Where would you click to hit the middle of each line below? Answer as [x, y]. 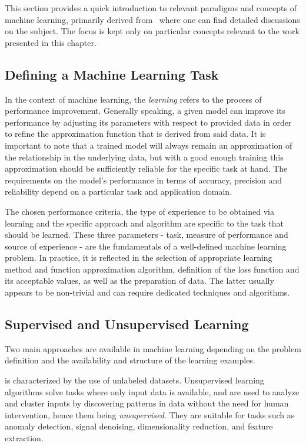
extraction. [24, 438]
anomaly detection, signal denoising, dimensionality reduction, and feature [139, 426]
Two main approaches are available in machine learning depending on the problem [153, 348]
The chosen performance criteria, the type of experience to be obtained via [139, 211]
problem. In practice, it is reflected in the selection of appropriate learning [139, 258]
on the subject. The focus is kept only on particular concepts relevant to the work [152, 31]
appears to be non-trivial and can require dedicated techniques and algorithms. [147, 292]
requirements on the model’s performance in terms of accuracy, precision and [144, 180]
